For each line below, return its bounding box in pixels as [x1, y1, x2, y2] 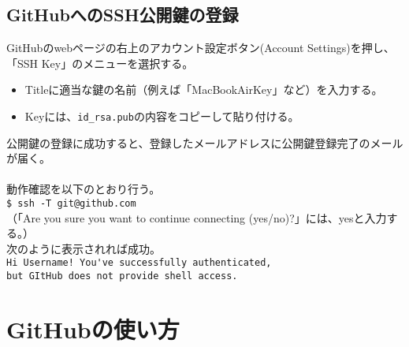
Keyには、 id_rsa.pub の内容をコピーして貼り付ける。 [24, 107, 299, 124]
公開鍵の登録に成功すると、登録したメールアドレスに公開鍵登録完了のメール [6, 134, 403, 151]
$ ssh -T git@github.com [6, 198, 136, 210]
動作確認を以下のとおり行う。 [6, 181, 161, 197]
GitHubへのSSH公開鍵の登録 [6, 2, 239, 27]
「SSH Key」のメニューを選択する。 [6, 54, 194, 71]
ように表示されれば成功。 [28, 240, 161, 256]
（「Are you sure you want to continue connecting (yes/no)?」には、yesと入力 [6, 209, 387, 226]
